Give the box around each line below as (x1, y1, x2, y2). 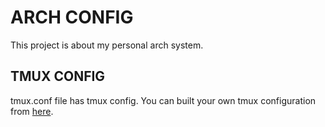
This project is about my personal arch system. (10, 39, 204, 51)
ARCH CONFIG (10, 6, 134, 29)
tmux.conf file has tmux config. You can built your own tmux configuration (10, 94, 317, 106)
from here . (10, 105, 54, 117)
